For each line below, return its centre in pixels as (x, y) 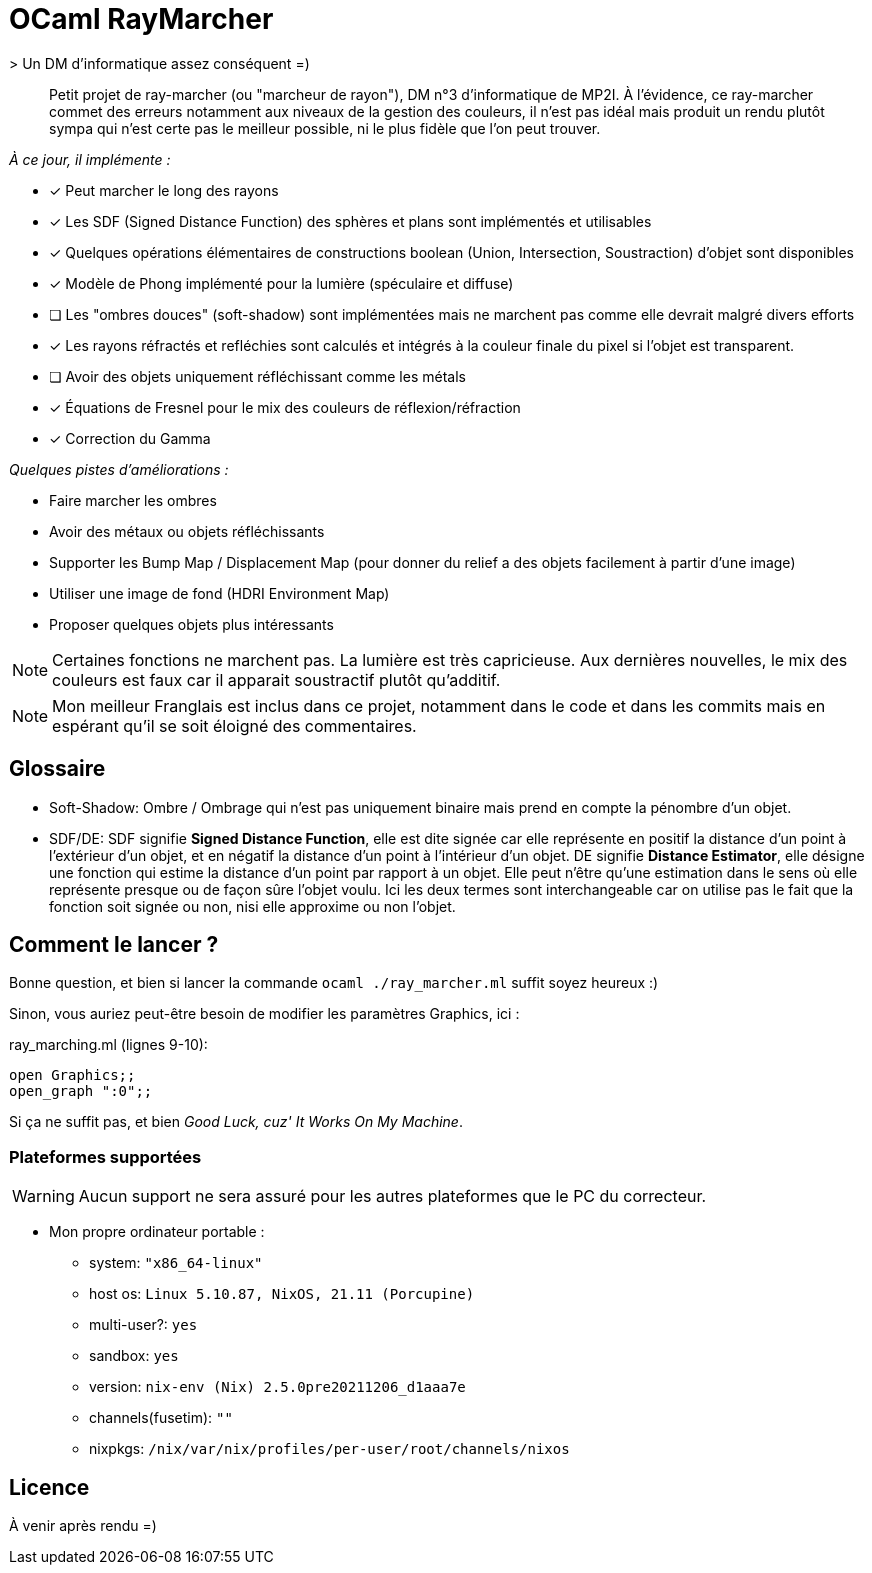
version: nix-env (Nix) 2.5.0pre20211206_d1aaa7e (277, 1387)
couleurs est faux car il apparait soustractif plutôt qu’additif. (276, 679)
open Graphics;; (72, 1075)
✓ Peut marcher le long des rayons (164, 190)
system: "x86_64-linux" (176, 1263)
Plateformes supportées (105, 1156)
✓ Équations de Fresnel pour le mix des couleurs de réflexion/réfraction (285, 407)
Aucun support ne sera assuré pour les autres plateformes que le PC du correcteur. (392, 1196)
